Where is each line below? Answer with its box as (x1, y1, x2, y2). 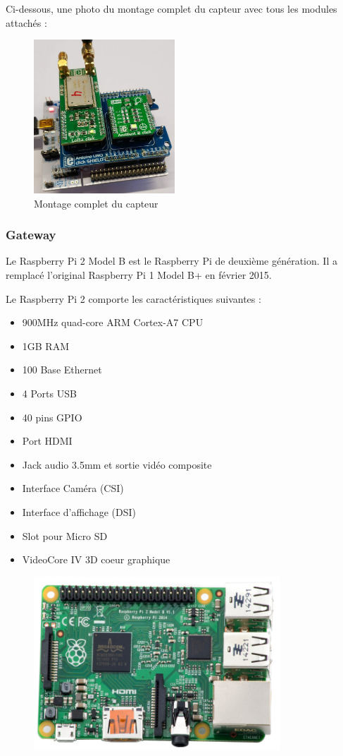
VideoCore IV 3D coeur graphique (22, 552, 170, 567)
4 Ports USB (22, 385, 77, 400)
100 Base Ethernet (22, 362, 102, 377)
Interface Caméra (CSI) (22, 481, 124, 496)
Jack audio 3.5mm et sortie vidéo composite (22, 457, 212, 472)
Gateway (6, 226, 56, 244)
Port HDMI (22, 433, 73, 448)
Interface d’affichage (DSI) (22, 504, 137, 519)
